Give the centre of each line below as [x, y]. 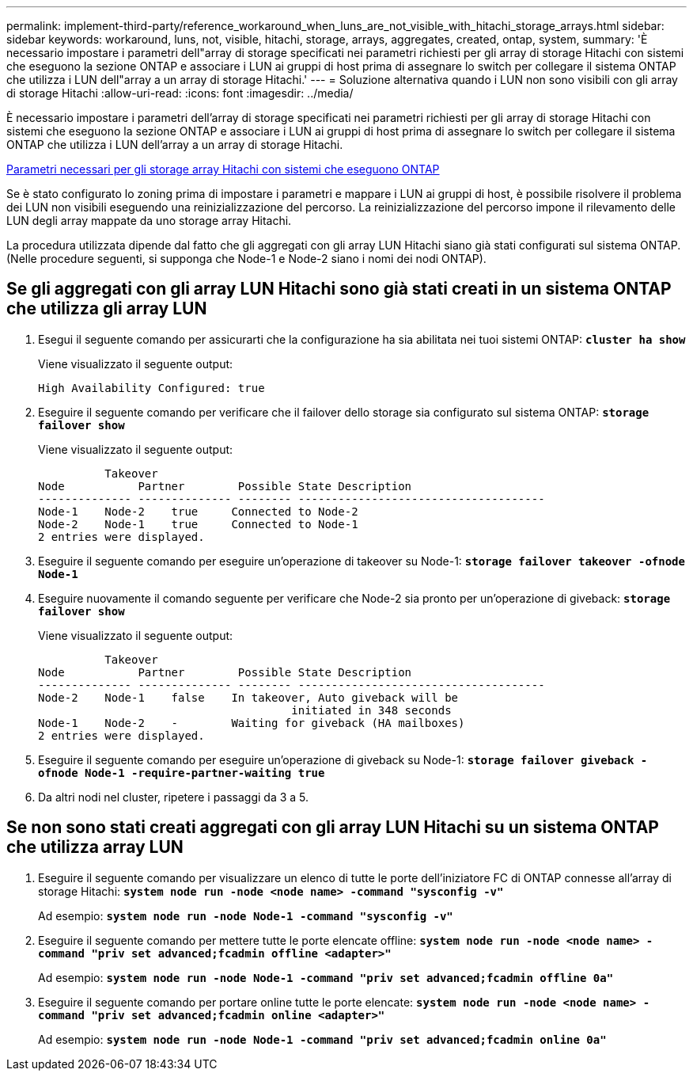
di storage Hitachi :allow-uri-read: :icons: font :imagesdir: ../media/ [180, 93]
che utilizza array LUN [95, 847]
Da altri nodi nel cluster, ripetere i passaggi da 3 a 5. [174, 797]
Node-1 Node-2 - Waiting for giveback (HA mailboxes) [252, 723]
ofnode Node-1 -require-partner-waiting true [182, 773]
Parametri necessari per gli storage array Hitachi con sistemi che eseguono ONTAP [223, 169]
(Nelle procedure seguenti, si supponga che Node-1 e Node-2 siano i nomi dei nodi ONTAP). [246, 259]
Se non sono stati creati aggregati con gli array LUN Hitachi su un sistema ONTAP [333, 828]
